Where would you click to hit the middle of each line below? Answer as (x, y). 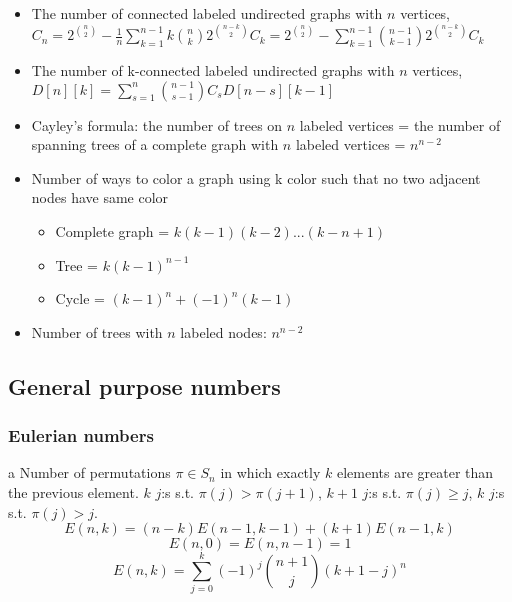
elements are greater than (415, 472)
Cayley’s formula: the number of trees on (157, 124)
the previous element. (73, 492)
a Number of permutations (89, 472)
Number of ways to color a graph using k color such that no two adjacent (256, 177)
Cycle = (80, 298)
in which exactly (270, 472)
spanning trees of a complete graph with (155, 144)
